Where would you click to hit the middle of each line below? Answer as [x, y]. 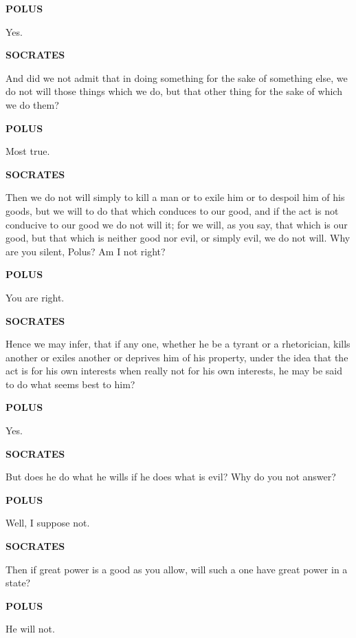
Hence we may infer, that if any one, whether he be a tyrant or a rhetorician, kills [178, 344]
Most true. [28, 151]
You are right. [35, 297]
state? [18, 583]
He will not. [30, 629]
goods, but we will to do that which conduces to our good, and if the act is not [172, 210]
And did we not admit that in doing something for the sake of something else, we [177, 77]
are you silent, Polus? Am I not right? [86, 251]
